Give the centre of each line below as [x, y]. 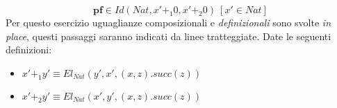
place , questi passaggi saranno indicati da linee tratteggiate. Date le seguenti [168, 36]
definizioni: [29, 49]
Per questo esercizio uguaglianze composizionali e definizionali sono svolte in [168, 22]
